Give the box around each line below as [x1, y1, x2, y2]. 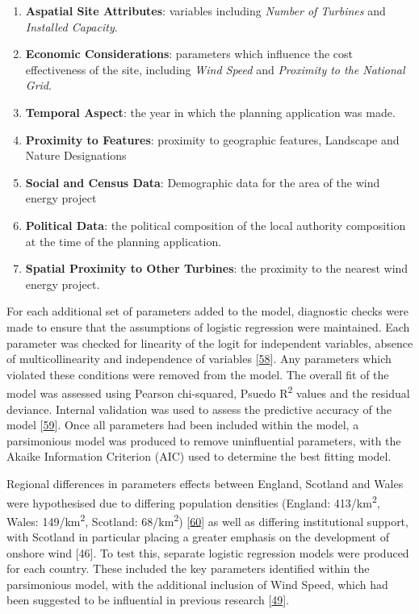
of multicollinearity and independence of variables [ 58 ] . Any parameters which [6, 350, 392, 367]
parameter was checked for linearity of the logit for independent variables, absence [6, 334, 413, 351]
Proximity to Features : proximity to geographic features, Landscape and [25, 131, 400, 148]
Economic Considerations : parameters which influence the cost [25, 45, 354, 62]
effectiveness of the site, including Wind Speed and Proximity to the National [25, 61, 405, 77]
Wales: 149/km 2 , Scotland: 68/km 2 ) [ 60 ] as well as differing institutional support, [6, 510, 409, 529]
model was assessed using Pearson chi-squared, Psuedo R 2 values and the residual [6, 382, 410, 401]
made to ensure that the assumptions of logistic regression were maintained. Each [6, 318, 410, 335]
